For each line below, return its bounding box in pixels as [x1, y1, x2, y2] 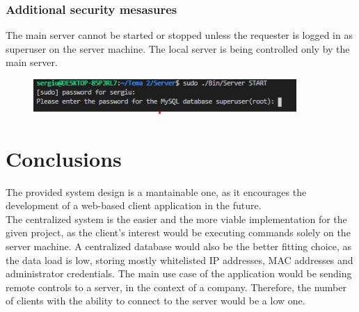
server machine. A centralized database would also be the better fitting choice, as [6, 238, 352, 253]
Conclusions [6, 144, 122, 172]
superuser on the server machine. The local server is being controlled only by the [6, 41, 350, 56]
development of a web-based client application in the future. [6, 198, 262, 213]
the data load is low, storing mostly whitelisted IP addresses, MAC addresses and [6, 252, 353, 267]
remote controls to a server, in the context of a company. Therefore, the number [6, 279, 346, 294]
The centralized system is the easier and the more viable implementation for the [6, 211, 347, 226]
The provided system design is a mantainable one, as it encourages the [6, 184, 307, 199]
